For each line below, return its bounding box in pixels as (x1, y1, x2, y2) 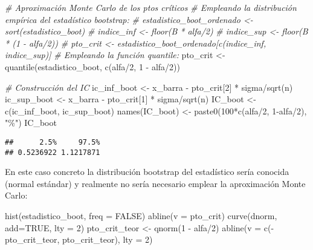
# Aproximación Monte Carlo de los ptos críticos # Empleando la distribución (5, 1, 297, 13)
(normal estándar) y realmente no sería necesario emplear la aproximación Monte (5, 177, 306, 189)
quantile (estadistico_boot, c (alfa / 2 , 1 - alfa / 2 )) (5, 60, 180, 73)
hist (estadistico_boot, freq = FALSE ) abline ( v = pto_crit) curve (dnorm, (5, 209, 277, 222)
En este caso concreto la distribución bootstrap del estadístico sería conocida (5, 165, 289, 178)
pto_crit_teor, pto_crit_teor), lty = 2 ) (5, 233, 153, 246)
